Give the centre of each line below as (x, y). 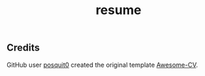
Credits (23, 48)
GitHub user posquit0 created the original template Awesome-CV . (102, 65)
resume (118, 10)
